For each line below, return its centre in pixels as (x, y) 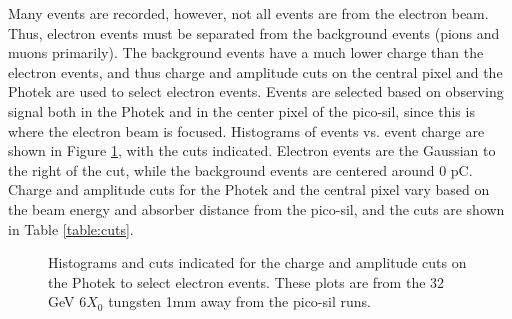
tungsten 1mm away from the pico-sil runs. (239, 301)
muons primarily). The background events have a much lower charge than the (246, 52)
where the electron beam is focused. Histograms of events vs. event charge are (246, 130)
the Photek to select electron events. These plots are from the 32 (246, 281)
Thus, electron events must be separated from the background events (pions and (254, 32)
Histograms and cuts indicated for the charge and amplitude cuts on (257, 262)
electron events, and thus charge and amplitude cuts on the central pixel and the (255, 71)
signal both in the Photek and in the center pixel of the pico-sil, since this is (241, 110)
